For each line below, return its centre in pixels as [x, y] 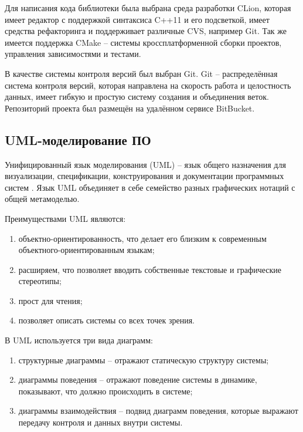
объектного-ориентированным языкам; [86, 250]
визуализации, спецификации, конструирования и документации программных [144, 176]
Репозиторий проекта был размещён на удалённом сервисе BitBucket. [130, 108]
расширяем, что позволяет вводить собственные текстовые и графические [150, 269]
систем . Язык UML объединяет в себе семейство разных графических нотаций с [150, 187]
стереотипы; [40, 281]
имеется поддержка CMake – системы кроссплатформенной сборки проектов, [143, 42]
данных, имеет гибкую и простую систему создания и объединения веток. [137, 97]
